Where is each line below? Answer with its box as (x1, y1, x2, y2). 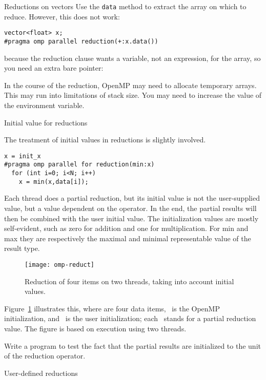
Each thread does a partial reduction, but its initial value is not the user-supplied (4, 193, 260, 203)
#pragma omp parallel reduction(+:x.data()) (4, 37, 158, 45)
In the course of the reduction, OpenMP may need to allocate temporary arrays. (4, 79, 257, 90)
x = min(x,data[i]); (18, 178, 89, 185)
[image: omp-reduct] (25, 261, 95, 268)
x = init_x (4, 152, 41, 160)
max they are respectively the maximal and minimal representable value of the (4, 233, 251, 243)
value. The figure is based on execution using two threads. (4, 323, 187, 333)
